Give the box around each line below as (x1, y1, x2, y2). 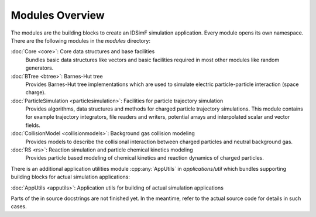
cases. (11, 203, 27, 210)
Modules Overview (11, 9, 105, 22)
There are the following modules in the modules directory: (11, 37, 150, 44)
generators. (25, 64, 54, 71)
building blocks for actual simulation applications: (11, 173, 130, 181)
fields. (25, 122, 41, 129)
